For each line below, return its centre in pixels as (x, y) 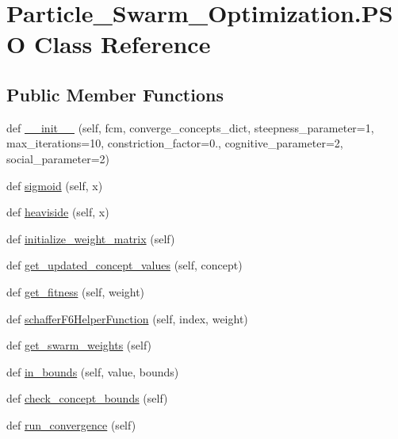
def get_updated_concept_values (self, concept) (124, 265)
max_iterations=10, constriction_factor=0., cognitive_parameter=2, (175, 143)
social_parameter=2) (58, 158)
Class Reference (122, 44)
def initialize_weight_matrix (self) (91, 238)
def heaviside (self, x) (58, 212)
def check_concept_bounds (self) (87, 398)
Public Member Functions (115, 94)
